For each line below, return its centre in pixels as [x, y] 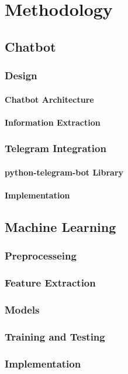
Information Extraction [53, 122]
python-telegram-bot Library [64, 172]
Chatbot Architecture [49, 99]
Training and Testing [55, 336]
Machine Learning [60, 226]
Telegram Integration [56, 148]
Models [22, 309]
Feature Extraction [50, 283]
